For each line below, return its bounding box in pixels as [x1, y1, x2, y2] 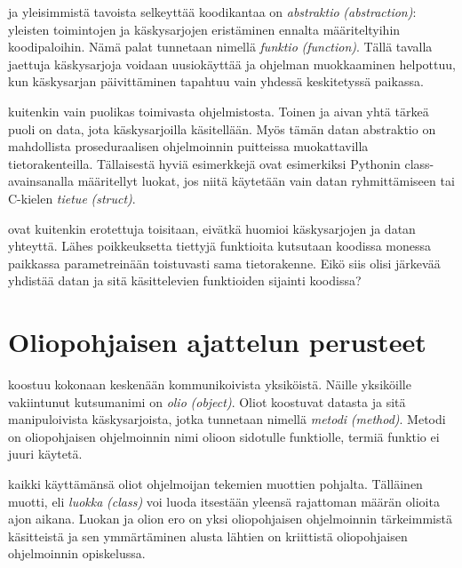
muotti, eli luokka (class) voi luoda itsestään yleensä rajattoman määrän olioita [8, 492, 440, 510]
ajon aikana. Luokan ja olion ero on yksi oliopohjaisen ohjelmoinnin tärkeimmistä [8, 509, 452, 528]
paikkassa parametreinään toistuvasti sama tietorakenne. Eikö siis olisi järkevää [8, 253, 441, 272]
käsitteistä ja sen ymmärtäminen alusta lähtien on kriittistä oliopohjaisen [8, 526, 408, 545]
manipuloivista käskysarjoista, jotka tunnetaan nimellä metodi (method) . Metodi [8, 410, 446, 428]
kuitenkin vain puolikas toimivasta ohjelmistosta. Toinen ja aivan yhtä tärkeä [8, 101, 429, 120]
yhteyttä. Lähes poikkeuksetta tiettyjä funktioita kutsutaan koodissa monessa [8, 236, 431, 255]
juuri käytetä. [8, 444, 83, 463]
